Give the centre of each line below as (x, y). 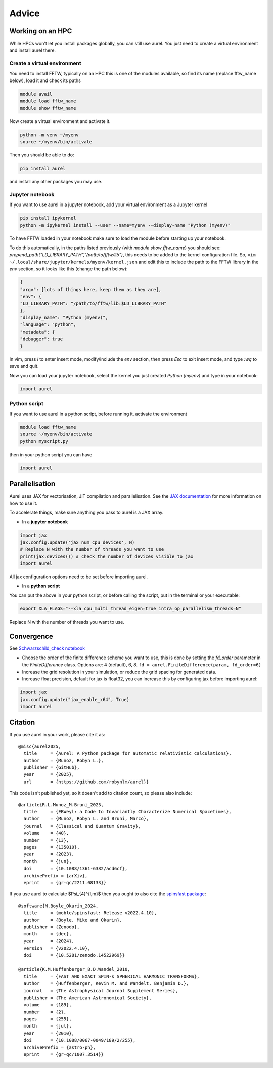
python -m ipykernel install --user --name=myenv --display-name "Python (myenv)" (125, 225)
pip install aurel (43, 169)
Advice (25, 13)
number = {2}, (45, 1012)
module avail (36, 94)
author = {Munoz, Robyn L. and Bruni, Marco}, (86, 819)
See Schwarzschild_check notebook (47, 648)
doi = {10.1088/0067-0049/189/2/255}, (80, 1040)
